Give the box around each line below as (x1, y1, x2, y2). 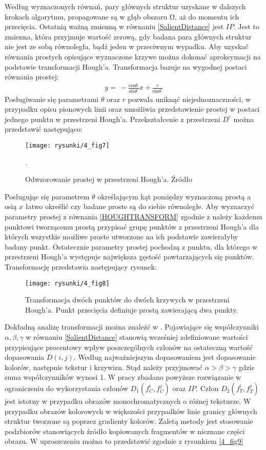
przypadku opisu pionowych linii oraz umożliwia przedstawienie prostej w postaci (5, 104, 260, 114)
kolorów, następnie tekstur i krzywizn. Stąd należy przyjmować (5, 361, 202, 372)
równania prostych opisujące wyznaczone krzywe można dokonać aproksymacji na (5, 51, 261, 62)
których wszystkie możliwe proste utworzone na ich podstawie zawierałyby (5, 231, 238, 242)
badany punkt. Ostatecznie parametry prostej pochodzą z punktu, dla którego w (5, 241, 258, 252)
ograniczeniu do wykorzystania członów (5, 382, 128, 393)
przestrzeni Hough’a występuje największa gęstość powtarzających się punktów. (5, 251, 254, 262)
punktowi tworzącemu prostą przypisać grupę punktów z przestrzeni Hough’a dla (5, 221, 259, 232)
